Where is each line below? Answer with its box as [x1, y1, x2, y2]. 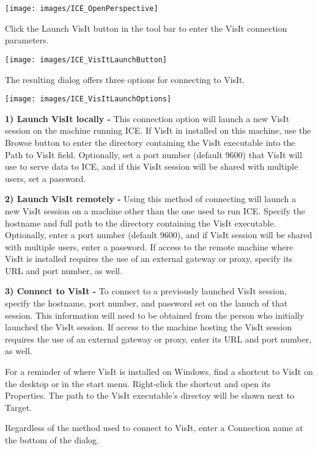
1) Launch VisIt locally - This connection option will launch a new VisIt [5, 112, 290, 125]
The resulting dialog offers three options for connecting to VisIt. [5, 73, 245, 85]
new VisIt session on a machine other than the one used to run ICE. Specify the [5, 204, 306, 217]
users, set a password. [5, 172, 86, 184]
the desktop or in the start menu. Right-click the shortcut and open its [5, 377, 271, 390]
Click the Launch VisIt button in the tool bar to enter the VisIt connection [5, 21, 287, 34]
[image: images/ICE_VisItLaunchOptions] [5, 95, 172, 104]
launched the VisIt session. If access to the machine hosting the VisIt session [5, 321, 292, 333]
